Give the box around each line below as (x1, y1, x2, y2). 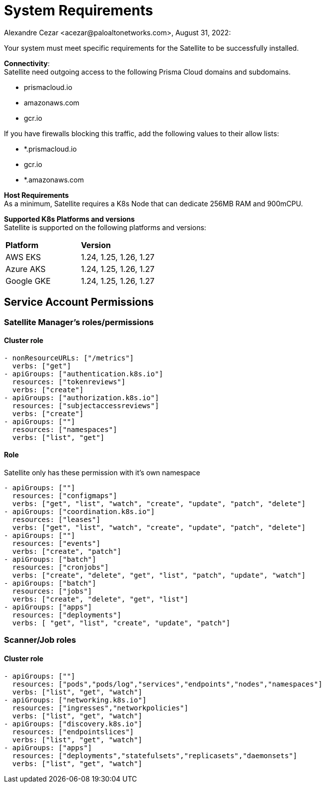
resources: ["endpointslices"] (12, 727, 134, 736)
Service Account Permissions (4, 296, 154, 309)
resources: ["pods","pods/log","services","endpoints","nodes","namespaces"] (12, 680, 323, 688)
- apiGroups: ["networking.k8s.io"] (4, 696, 147, 704)
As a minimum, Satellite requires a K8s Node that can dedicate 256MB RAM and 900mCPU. (4, 199, 303, 208)
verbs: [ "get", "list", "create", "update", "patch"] (12, 619, 231, 627)
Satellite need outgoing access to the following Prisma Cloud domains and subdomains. (4, 67, 291, 76)
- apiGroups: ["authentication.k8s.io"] (4, 369, 163, 378)
